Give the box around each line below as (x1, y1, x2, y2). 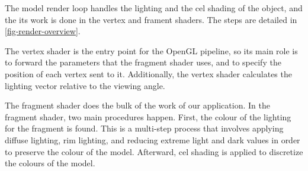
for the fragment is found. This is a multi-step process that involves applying (5, 122, 284, 134)
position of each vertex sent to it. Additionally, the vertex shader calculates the (5, 67, 292, 80)
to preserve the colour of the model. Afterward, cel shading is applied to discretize (5, 145, 303, 157)
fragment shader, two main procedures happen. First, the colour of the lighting (5, 110, 291, 123)
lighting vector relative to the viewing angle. (5, 79, 165, 91)
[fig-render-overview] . (5, 25, 81, 37)
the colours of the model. (5, 157, 95, 169)
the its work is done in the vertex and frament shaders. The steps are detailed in (5, 13, 297, 25)
